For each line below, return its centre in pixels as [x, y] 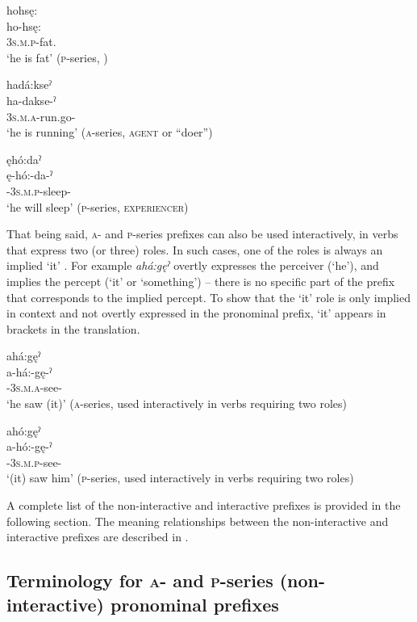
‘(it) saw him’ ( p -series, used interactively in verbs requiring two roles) [180, 478]
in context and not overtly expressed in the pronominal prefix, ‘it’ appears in [196, 313]
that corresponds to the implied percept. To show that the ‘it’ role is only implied [208, 297]
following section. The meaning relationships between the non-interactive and [198, 521]
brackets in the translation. [73, 328]
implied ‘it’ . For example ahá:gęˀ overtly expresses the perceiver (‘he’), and [193, 265]
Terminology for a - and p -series [140, 580]
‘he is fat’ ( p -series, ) [57, 57]
